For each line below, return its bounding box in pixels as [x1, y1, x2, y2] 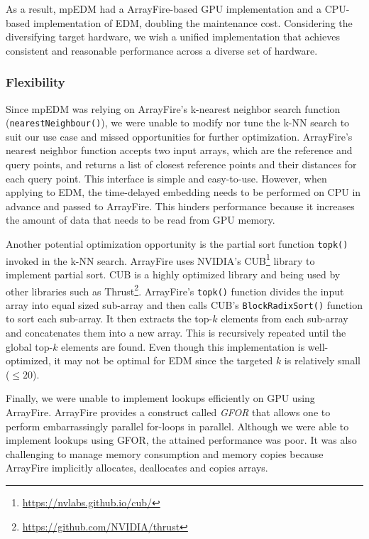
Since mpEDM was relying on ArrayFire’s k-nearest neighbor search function [6, 101, 341, 116]
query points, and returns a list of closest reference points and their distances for [6, 157, 357, 172]
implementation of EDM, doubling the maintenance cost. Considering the [33, 15, 353, 30]
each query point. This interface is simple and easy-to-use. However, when [6, 170, 327, 185]
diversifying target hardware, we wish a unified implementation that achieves [6, 29, 340, 44]
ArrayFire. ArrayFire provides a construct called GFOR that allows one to [6, 405, 331, 420]
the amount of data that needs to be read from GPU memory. [6, 212, 275, 227]
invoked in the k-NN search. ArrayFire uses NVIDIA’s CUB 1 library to [6, 251, 315, 268]
